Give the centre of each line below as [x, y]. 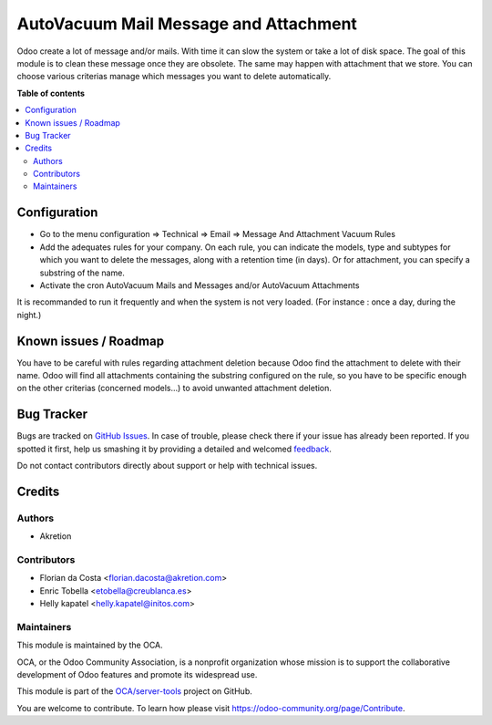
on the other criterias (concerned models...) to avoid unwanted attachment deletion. [174, 388]
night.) [29, 315]
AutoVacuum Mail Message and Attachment [187, 24]
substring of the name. [82, 273]
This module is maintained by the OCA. [90, 645]
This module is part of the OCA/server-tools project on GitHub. [134, 691]
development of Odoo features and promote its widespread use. [137, 675]
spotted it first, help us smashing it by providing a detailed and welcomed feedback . [174, 449]
